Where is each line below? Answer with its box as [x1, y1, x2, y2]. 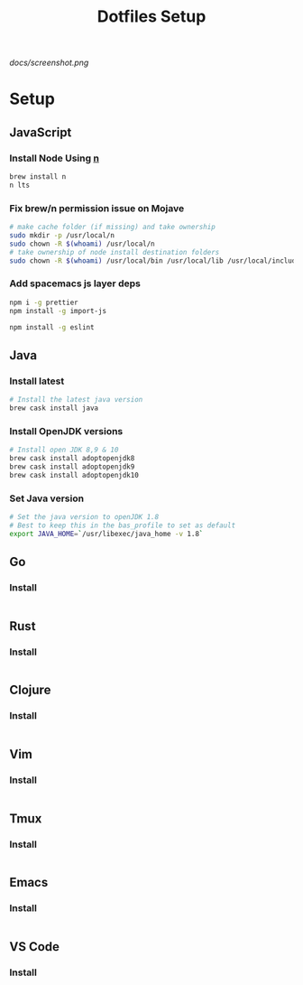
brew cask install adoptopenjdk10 [9, 470, 140, 479]
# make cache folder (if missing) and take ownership [9, 223, 216, 232]
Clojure [9, 683, 51, 698]
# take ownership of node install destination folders [9, 247, 220, 256]
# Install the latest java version [9, 395, 143, 404]
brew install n [9, 172, 67, 181]
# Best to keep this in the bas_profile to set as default [9, 521, 236, 530]
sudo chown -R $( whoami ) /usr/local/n [9, 239, 155, 248]
